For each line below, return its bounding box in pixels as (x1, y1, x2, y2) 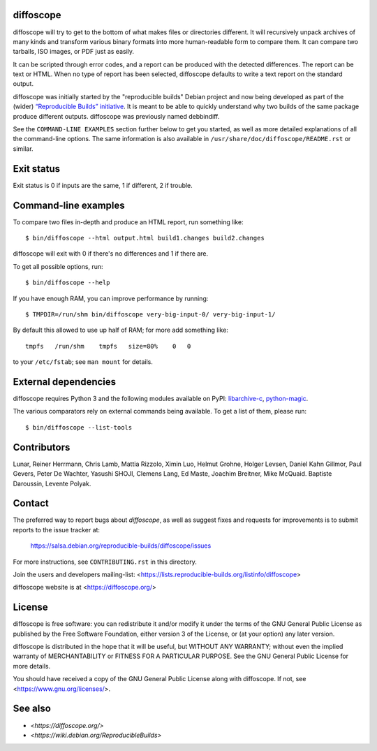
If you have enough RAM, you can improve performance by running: (13, 294, 209, 302)
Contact (13, 497, 49, 509)
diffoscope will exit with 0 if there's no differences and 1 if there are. (13, 249, 209, 258)
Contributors (13, 441, 71, 453)
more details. (13, 662, 51, 670)
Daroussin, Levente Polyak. (13, 479, 91, 488)
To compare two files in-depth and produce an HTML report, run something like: (13, 217, 244, 226)
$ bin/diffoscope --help (25, 279, 110, 286)
